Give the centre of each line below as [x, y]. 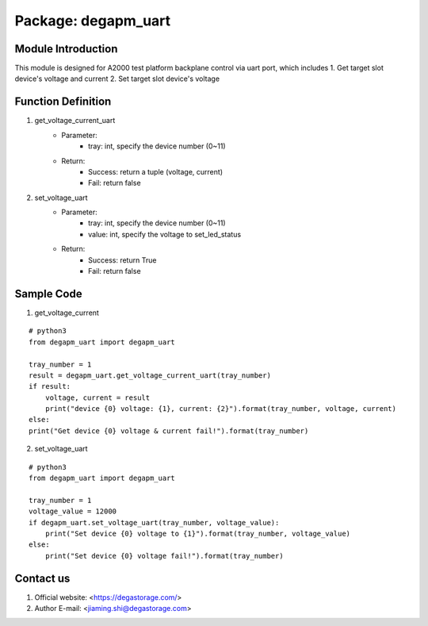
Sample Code [48, 294]
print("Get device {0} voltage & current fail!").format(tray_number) [169, 431]
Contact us [42, 578]
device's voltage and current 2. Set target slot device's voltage [117, 79]
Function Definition [63, 102]
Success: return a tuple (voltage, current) [156, 171]
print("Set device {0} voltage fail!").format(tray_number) [164, 556]
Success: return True [122, 260]
